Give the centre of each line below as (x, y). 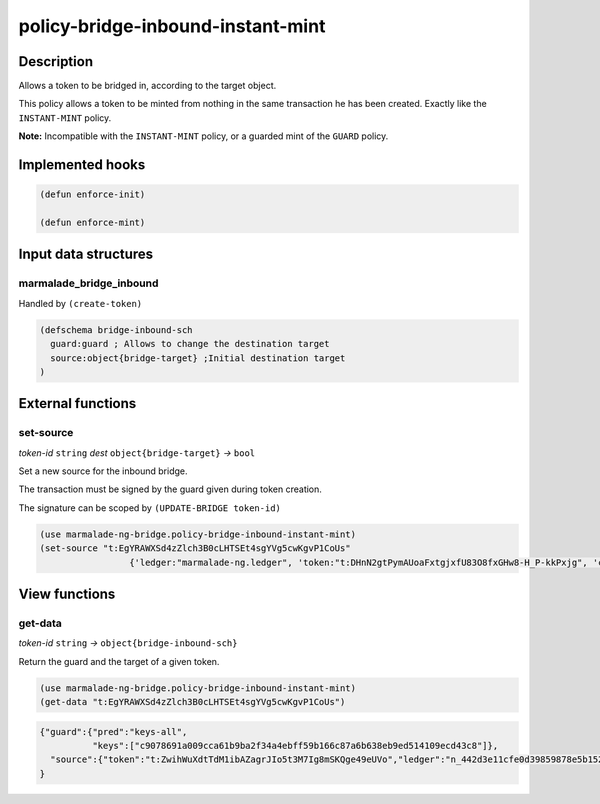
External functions (77, 403)
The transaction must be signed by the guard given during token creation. (170, 489)
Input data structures (86, 254)
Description (56, 61)
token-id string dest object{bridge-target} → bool (136, 452)
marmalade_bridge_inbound (88, 283)
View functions (67, 594)
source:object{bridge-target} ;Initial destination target (198, 358)
